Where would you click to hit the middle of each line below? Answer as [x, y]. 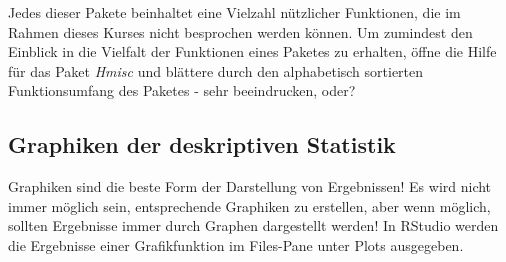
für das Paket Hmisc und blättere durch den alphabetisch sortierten [216, 70]
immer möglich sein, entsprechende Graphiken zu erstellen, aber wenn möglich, [249, 205]
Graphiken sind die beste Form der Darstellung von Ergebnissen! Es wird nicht [250, 186]
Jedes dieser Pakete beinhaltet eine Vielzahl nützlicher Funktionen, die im [234, 12]
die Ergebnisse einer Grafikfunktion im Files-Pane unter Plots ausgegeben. [236, 244]
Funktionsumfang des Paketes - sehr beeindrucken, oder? [182, 90]
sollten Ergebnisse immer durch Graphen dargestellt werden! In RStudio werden [253, 225]
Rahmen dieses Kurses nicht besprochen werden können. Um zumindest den [240, 31]
